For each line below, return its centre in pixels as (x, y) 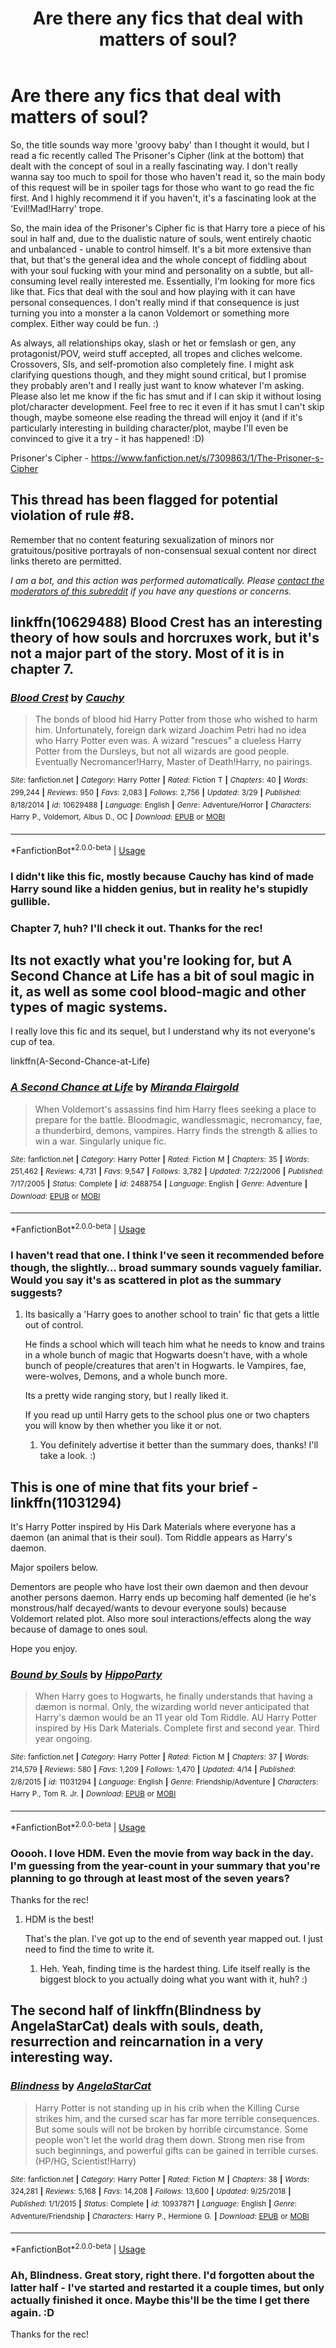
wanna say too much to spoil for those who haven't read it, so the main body (168, 176)
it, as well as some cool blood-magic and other (158, 991)
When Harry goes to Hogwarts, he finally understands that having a (173, 1696)
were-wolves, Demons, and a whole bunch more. (126, 1376)
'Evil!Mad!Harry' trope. (57, 208)
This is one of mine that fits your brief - (134, 1487)
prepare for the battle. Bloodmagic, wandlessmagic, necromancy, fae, (178, 1119)
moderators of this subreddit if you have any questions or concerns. (151, 591)
